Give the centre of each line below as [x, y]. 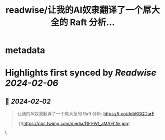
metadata [25, 50]
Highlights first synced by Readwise [81, 73]
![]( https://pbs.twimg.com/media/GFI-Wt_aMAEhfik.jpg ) [73, 124]
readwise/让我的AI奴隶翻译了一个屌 [79, 10]
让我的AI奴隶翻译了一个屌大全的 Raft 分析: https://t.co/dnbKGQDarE [86, 114]
